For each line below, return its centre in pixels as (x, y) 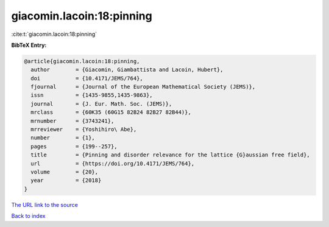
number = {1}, (63, 138)
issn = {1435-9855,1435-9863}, (92, 95)
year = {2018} (66, 180)
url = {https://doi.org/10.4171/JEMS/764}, (113, 163)
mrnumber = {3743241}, (73, 121)
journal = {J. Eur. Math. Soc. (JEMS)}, (101, 104)
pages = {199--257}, (74, 146)
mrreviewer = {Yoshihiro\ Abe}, (84, 130)
